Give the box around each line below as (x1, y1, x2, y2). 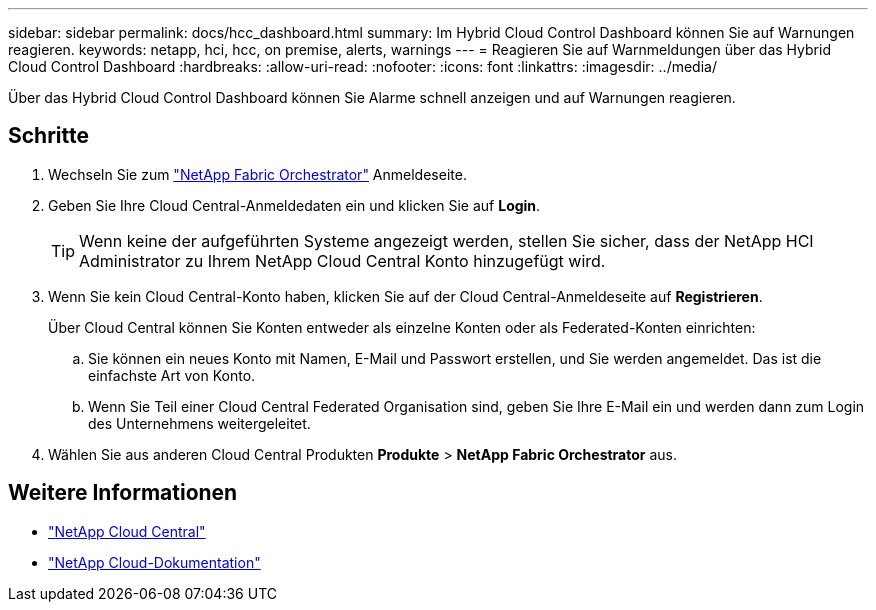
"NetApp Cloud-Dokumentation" (48, 553, 261, 571)
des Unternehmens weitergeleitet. (88, 414, 311, 432)
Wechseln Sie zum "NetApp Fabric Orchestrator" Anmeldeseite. (48, 165, 467, 183)
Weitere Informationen (8, 480, 238, 506)
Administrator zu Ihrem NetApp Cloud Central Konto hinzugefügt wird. (79, 250, 606, 271)
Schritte (8, 123, 89, 149)
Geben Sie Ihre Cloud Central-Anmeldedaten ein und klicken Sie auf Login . (48, 196, 541, 214)
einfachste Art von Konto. (88, 366, 256, 384)
